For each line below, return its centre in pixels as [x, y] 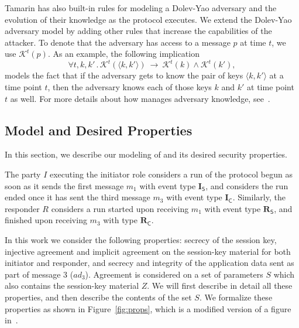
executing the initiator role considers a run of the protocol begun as [171, 174]
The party [23, 174]
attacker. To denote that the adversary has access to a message [118, 42]
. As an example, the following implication [123, 54]
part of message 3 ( [39, 274]
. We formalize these [236, 297]
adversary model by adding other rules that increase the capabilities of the [138, 31]
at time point [271, 87]
